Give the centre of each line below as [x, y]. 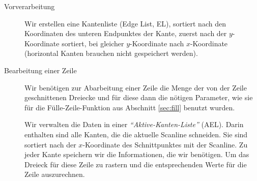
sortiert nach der [50, 144]
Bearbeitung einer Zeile [40, 70]
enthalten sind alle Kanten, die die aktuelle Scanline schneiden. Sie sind [136, 134]
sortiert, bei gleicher [93, 43]
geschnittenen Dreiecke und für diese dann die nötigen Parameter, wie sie [139, 97]
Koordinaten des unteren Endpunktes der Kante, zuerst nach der [126, 33]
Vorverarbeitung [30, 6]
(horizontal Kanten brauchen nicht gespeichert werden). [111, 53]
